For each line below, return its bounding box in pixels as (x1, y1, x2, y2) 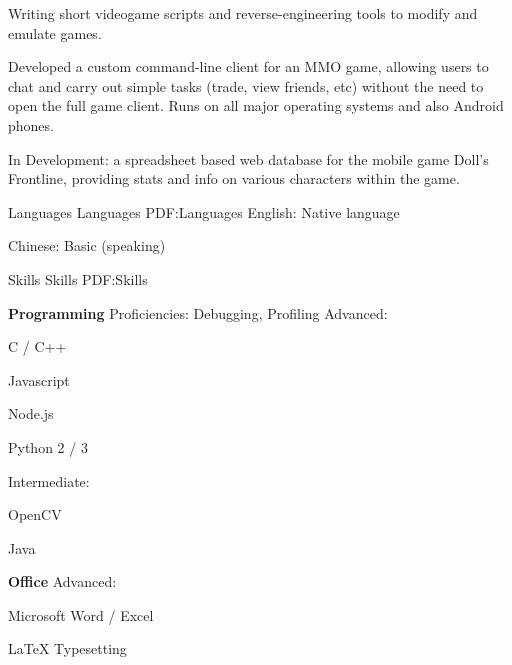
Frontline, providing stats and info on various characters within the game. (8, 168, 460, 189)
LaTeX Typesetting (8, 638, 127, 659)
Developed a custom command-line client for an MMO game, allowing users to (8, 56, 489, 77)
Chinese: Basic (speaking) (8, 235, 166, 256)
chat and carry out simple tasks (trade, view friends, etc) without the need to (8, 75, 484, 96)
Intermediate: (8, 470, 90, 491)
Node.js (8, 403, 54, 424)
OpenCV (8, 504, 62, 525)
